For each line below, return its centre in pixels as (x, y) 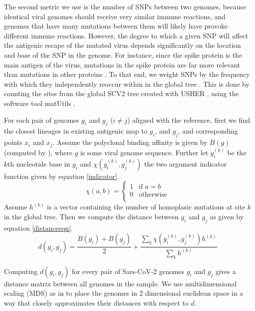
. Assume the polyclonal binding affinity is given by (130, 142)
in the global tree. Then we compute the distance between (91, 216)
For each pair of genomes (42, 120)
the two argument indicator (185, 163)
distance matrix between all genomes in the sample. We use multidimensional (120, 283)
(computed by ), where (38, 153)
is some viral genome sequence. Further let (144, 153)
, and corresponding (208, 131)
